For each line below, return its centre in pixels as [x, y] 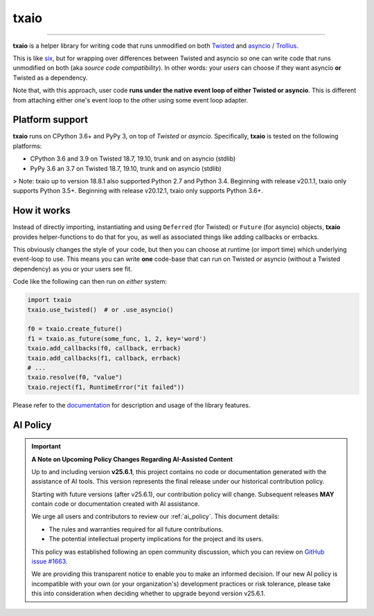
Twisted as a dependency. [50, 78]
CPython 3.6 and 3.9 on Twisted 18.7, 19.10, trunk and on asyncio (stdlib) [133, 158]
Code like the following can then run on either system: [90, 282]
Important [46, 446]
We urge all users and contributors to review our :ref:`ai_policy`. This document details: [155, 516]
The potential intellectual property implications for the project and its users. [156, 539]
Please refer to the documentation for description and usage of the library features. [132, 405]
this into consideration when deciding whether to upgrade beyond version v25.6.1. [149, 594]
